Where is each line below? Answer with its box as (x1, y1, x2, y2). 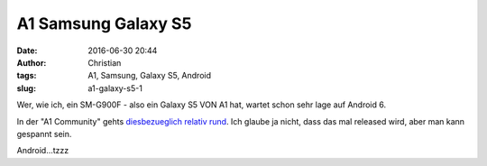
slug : (16, 82, 36, 94)
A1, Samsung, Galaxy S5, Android (87, 70, 212, 81)
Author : (16, 57, 47, 68)
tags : (16, 70, 37, 81)
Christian (87, 57, 122, 68)
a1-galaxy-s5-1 (87, 82, 143, 94)
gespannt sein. (16, 128, 72, 139)
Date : (16, 45, 38, 56)
